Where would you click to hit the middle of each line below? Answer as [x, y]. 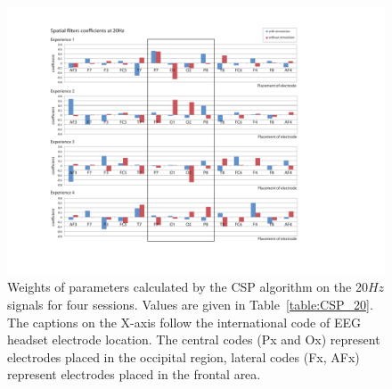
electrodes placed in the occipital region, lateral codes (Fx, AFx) [184, 356]
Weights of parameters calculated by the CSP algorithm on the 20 [188, 287]
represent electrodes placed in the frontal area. [134, 374]
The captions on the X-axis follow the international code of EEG [184, 322]
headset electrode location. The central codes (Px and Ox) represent [194, 339]
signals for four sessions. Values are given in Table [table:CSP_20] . [190, 304]
